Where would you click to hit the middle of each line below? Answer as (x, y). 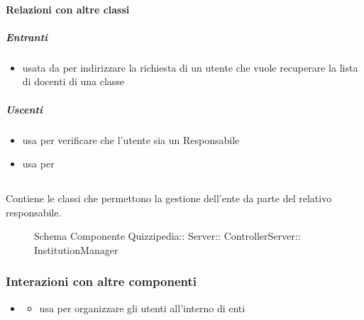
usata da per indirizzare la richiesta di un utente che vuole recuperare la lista (190, 67)
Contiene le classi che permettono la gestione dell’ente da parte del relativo (169, 198)
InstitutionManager (76, 249)
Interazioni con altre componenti (101, 281)
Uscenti (24, 109)
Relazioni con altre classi (68, 9)
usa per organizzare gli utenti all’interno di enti (142, 308)
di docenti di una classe (73, 81)
